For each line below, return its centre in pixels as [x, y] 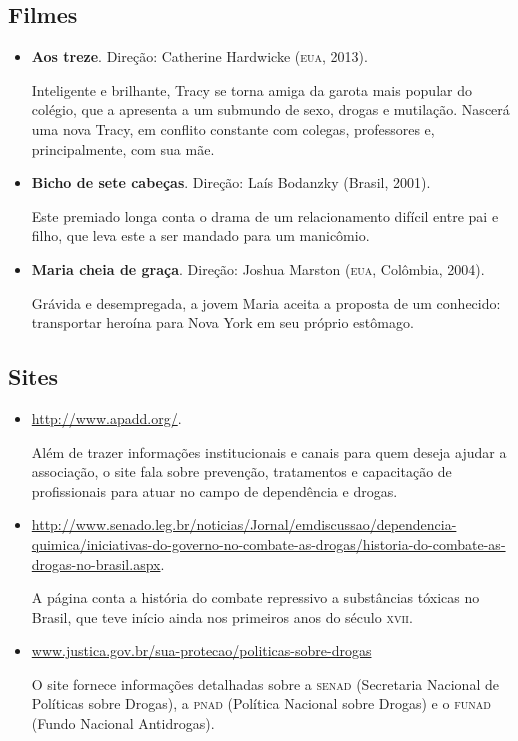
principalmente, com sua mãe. [123, 148]
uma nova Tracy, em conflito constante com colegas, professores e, [233, 128]
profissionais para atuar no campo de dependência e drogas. [214, 490]
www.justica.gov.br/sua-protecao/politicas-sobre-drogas [201, 650]
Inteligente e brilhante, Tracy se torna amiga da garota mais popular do [251, 89]
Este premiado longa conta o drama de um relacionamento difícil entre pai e [265, 215]
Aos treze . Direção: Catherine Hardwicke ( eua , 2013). [199, 56]
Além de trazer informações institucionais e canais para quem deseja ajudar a [269, 451]
